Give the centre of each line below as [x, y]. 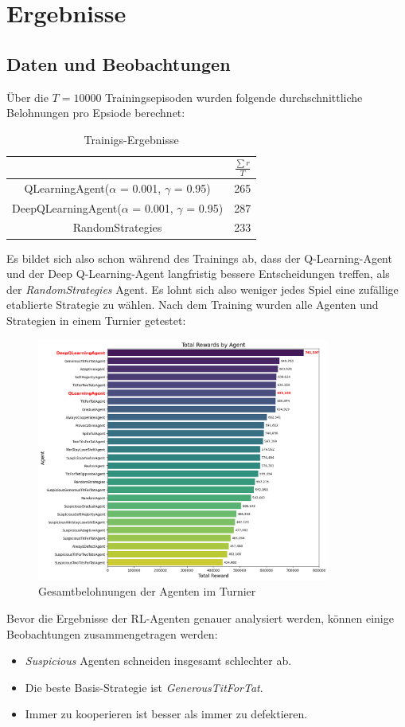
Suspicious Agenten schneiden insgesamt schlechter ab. [158, 661]
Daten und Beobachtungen [119, 63]
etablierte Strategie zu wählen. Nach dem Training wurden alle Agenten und [193, 305]
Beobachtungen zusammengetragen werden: [112, 633]
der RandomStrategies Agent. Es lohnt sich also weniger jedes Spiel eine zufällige [202, 289]
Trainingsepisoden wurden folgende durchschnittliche [234, 97]
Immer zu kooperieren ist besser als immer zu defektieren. [166, 714]
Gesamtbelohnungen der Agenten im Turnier [147, 591]
